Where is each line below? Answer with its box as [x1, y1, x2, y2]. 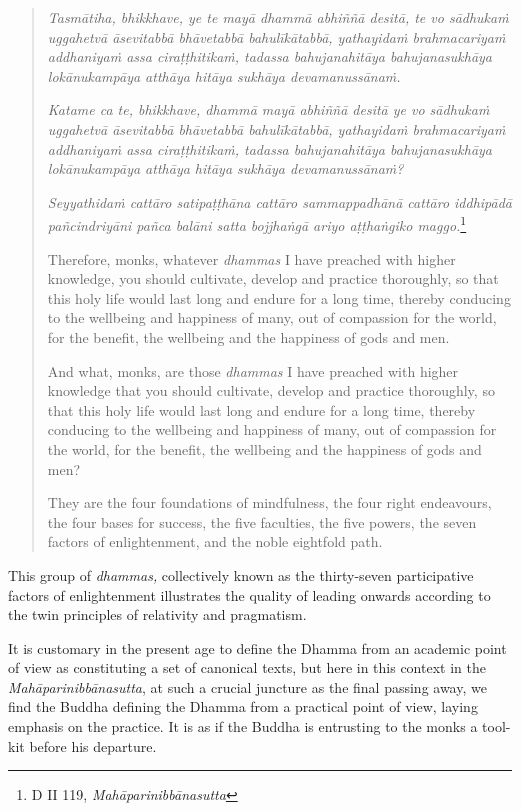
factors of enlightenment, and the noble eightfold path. [47, 531, 383, 552]
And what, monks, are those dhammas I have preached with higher [47, 360, 459, 381]
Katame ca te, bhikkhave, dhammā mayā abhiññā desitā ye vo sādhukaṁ [47, 99, 490, 120]
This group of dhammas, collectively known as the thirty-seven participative [8, 564, 474, 585]
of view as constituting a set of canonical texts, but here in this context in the [8, 657, 486, 678]
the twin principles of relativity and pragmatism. [8, 604, 307, 625]
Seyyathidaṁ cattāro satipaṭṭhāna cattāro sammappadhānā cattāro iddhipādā [47, 191, 513, 212]
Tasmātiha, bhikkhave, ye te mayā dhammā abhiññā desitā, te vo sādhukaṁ [47, 7, 509, 27]
